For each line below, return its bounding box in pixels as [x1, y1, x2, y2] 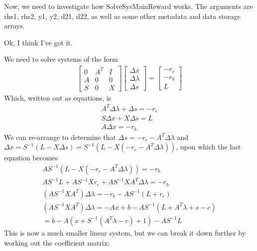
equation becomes [4, 152, 58, 163]
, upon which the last [176, 141, 241, 152]
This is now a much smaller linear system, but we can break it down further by [4, 227, 246, 238]
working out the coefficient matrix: [4, 237, 110, 248]
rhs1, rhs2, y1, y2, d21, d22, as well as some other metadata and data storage [4, 10, 241, 21]
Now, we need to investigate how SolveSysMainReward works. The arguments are [4, 1, 253, 11]
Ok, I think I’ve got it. [4, 37, 73, 47]
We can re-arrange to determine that [4, 131, 116, 142]
